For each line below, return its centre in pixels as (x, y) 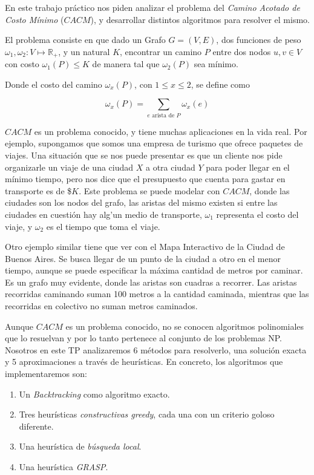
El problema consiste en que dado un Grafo (85, 40)
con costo (22, 64)
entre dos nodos (242, 51)
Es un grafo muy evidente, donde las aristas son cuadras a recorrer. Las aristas (151, 282)
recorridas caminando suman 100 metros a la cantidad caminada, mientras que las (157, 294)
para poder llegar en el (248, 167)
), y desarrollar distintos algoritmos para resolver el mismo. (200, 19)
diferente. (36, 426)
